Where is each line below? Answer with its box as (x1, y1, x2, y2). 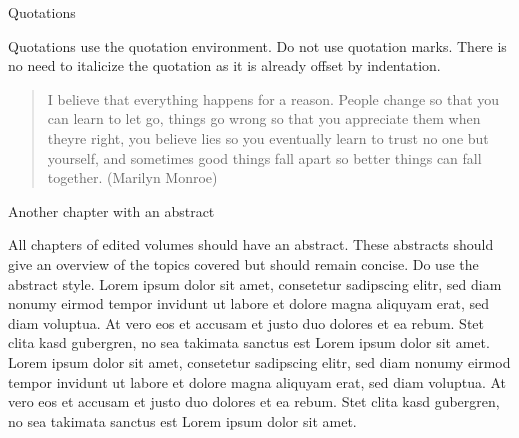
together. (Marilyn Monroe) (47, 167, 218, 188)
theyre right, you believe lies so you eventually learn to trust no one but (47, 127, 489, 148)
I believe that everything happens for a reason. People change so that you (47, 88, 500, 109)
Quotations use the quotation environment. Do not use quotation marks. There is (8, 35, 507, 56)
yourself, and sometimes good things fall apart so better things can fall (47, 147, 482, 168)
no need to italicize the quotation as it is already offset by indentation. (8, 55, 441, 76)
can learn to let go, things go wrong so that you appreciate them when (47, 108, 481, 129)
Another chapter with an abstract (8, 200, 215, 221)
